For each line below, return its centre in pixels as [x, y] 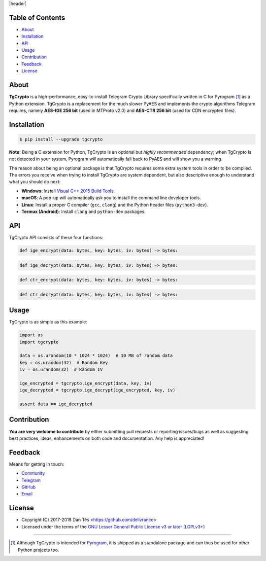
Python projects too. [38, 550]
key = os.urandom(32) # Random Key [64, 363]
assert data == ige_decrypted [56, 404]
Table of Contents [37, 18]
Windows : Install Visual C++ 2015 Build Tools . [68, 191]
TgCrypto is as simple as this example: [48, 322]
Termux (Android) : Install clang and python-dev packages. [83, 211]
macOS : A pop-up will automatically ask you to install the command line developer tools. [111, 198]
